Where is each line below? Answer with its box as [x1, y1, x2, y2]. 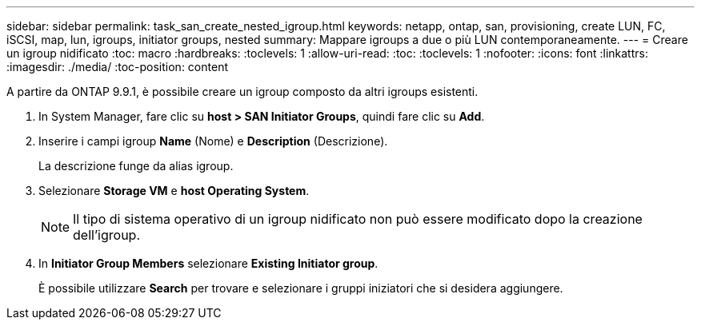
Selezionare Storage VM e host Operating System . [38, 184, 310, 197]
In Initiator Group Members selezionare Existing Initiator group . [38, 256, 379, 270]
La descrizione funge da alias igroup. [38, 159, 234, 173]
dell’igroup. [73, 227, 141, 243]
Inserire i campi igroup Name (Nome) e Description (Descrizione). [38, 134, 388, 148]
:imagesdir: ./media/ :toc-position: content [6, 60, 228, 74]
